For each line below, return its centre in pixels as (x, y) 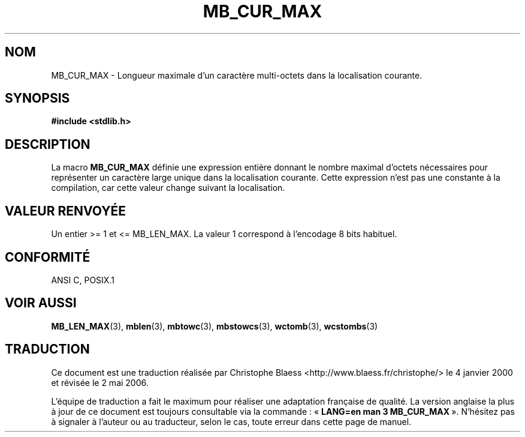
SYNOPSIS (37, 98)
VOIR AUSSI (41, 303)
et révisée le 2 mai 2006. (100, 382)
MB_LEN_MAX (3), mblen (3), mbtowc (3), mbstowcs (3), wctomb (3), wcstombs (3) (215, 326)
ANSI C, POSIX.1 (83, 280)
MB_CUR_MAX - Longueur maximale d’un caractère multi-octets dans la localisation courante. (237, 75)
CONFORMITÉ (48, 257)
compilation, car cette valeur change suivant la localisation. (168, 188)
